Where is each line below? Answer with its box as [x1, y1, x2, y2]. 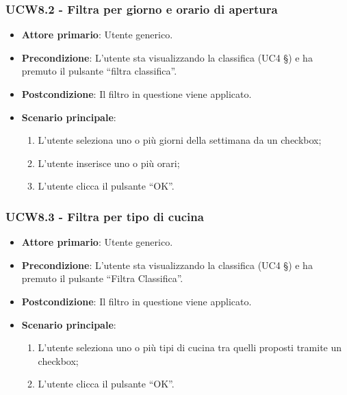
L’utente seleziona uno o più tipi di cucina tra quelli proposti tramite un [38, 340, 342, 355]
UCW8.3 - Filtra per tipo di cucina [5, 207, 204, 225]
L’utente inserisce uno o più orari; [38, 155, 180, 170]
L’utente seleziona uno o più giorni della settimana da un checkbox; [38, 133, 322, 147]
